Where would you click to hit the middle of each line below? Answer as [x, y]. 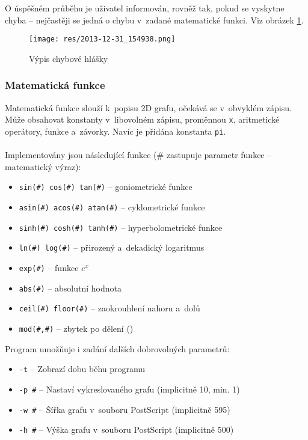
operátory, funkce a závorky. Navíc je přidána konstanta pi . [115, 131]
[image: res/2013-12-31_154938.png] [102, 39]
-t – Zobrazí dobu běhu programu [82, 369]
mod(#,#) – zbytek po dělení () [76, 328]
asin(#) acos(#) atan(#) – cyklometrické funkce [112, 207]
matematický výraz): [43, 166]
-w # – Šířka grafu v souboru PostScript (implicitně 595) [125, 409]
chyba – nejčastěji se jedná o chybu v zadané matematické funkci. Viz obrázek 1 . [154, 20]
